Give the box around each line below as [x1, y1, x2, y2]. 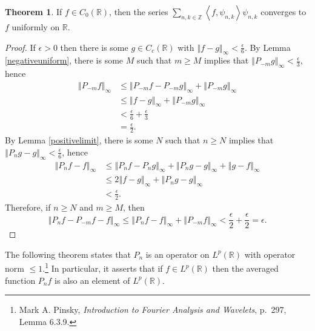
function [5, 274, 36, 286]
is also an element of [55, 274, 130, 286]
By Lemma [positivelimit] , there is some [5, 134, 153, 146]
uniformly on [12, 21, 60, 33]
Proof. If [5, 41, 36, 53]
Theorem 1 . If [5, 5, 62, 18]
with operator [244, 247, 296, 260]
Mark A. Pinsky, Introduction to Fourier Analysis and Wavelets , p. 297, [19, 303, 287, 316]
